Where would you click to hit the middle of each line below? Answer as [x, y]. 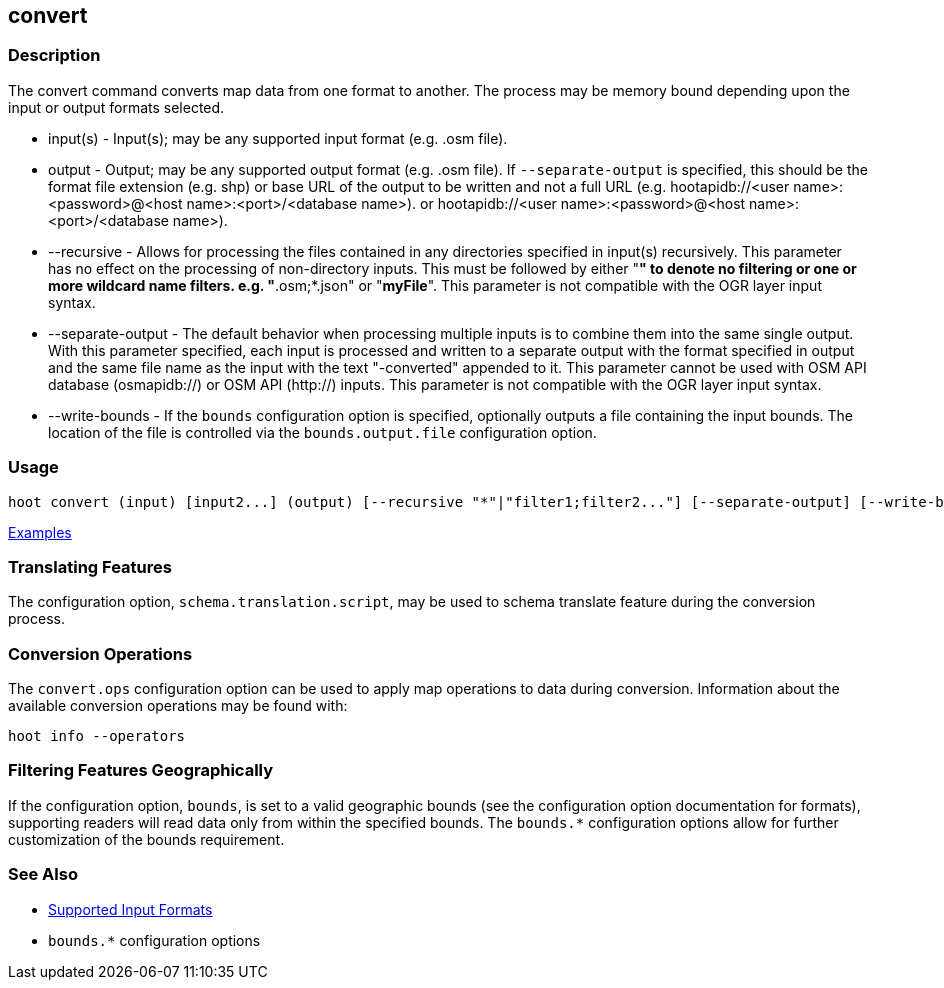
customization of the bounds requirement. [146, 839]
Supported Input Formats [130, 909]
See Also [43, 874]
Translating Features [90, 566]
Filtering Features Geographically [141, 770]
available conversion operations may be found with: [178, 706]
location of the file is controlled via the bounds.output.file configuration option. [322, 432]
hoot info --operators [97, 736]
